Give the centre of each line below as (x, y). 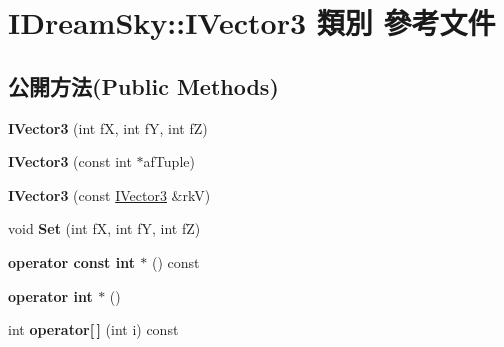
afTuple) (169, 161)
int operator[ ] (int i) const (93, 329)
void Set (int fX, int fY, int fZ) (104, 228)
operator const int (71, 261)
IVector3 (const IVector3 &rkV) (109, 194)
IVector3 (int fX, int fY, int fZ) (108, 127)
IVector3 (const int (70, 161)
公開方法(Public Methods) (143, 85)
